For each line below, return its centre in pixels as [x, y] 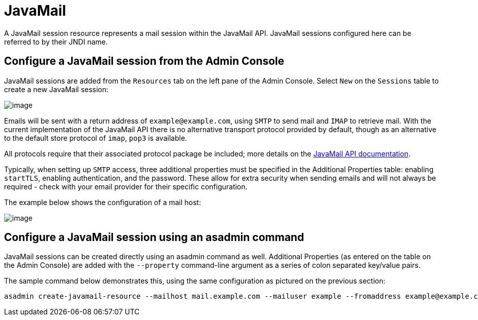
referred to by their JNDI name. [56, 42]
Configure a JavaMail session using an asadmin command [154, 237]
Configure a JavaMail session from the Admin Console [144, 61]
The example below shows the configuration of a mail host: [103, 202]
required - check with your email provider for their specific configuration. [126, 186]
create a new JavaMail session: [56, 89]
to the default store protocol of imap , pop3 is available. [96, 138]
